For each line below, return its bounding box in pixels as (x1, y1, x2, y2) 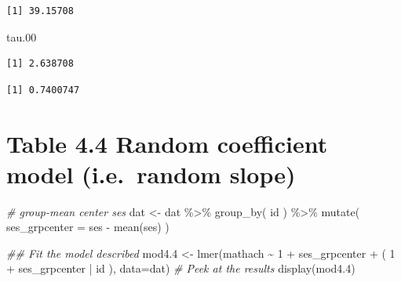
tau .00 (6, 28, 37, 45)
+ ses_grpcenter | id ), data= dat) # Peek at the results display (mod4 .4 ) (6, 260, 355, 277)
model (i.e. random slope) (6, 157, 296, 190)
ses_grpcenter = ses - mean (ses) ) (6, 219, 170, 235)
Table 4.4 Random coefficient (6, 127, 328, 159)
